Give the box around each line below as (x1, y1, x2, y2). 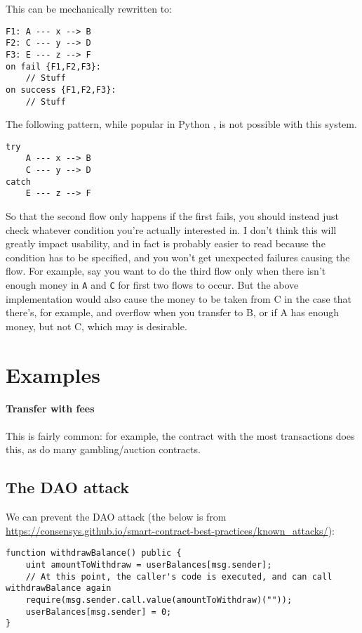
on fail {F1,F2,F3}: (6, 61, 102, 72)
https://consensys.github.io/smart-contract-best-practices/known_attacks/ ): (6, 523, 335, 537)
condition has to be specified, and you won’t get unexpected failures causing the (6, 249, 350, 264)
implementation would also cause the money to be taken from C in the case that (6, 291, 351, 306)
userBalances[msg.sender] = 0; (25, 606, 172, 617)
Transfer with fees (6, 401, 95, 416)
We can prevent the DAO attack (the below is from (6, 509, 227, 524)
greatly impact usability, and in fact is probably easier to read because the (6, 236, 326, 251)
